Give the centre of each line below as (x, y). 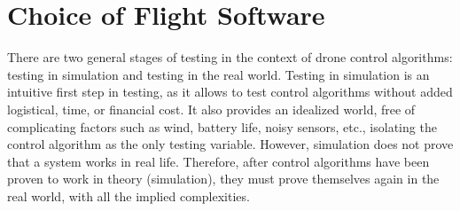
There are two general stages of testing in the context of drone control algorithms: (230, 57)
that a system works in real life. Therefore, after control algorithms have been (218, 161)
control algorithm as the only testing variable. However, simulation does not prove (230, 144)
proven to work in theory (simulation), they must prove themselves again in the (223, 179)
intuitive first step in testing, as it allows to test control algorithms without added (230, 92)
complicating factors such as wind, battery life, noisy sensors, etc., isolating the (222, 126)
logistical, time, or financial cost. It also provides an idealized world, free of (211, 109)
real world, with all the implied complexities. (129, 195)
